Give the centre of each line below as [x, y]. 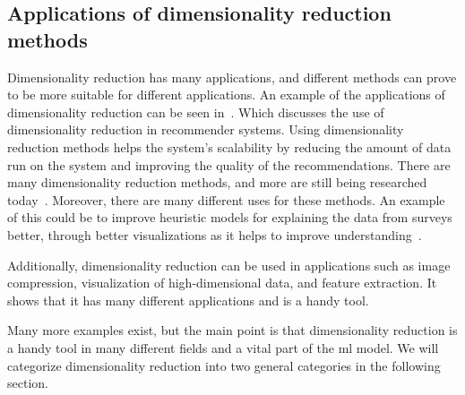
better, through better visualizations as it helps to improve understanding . [215, 234]
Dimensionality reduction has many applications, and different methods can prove [232, 77]
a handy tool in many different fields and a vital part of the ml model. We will [223, 347]
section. [28, 383]
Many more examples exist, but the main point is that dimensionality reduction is [232, 330]
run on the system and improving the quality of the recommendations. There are [229, 164]
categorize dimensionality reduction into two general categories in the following [224, 365]
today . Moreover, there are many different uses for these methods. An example [226, 199]
